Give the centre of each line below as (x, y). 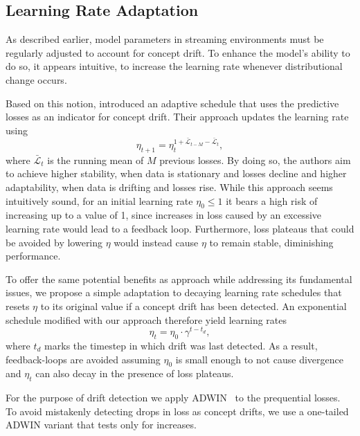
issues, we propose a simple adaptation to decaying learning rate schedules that (174, 292)
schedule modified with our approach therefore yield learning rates (146, 319)
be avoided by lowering (54, 242)
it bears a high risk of (272, 200)
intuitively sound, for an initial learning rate (99, 200)
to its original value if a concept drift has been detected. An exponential (193, 306)
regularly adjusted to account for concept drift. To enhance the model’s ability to (178, 52)
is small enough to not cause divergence (259, 359)
